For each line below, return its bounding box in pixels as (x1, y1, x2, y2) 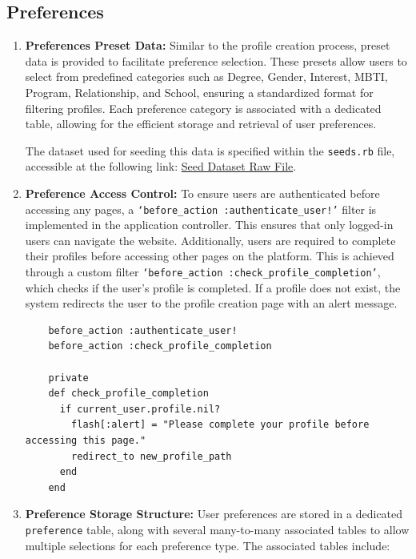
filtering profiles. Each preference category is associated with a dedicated (25, 99, 382, 116)
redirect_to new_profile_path (71, 450, 232, 462)
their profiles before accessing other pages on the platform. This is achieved (25, 247, 394, 264)
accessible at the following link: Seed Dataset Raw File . (25, 158, 297, 175)
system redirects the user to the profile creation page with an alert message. (25, 295, 398, 312)
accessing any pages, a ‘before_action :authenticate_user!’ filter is (25, 200, 377, 217)
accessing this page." (25, 435, 146, 447)
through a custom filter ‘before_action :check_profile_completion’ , (25, 263, 381, 280)
